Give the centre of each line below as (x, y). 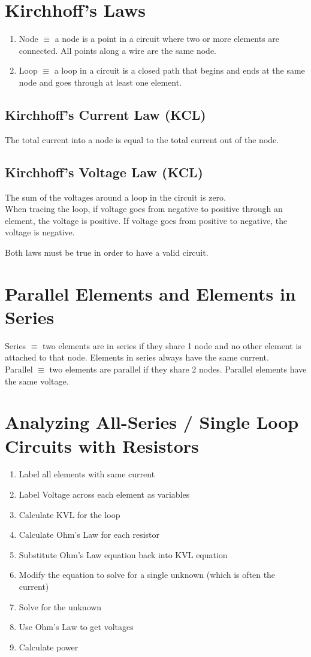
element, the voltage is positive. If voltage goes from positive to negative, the (146, 220)
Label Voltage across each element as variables (104, 494)
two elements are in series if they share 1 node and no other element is (172, 345)
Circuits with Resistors (102, 445)
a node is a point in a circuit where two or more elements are (167, 39)
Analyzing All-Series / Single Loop (152, 422)
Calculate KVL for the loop (70, 514)
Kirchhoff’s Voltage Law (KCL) (104, 172)
